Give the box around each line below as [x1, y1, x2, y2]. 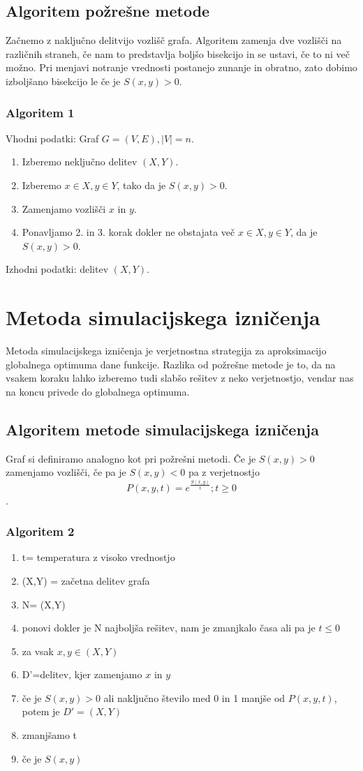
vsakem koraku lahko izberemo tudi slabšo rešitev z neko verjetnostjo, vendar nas [6, 370, 354, 385]
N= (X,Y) [22, 597, 66, 611]
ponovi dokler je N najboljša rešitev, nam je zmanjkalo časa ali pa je [22, 620, 316, 635]
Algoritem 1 [6, 103, 75, 121]
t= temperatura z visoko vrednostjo [22, 550, 175, 564]
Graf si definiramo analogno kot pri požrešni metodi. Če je [6, 451, 256, 465]
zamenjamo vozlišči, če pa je [6, 465, 126, 479]
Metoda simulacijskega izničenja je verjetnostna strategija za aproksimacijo [6, 343, 327, 358]
